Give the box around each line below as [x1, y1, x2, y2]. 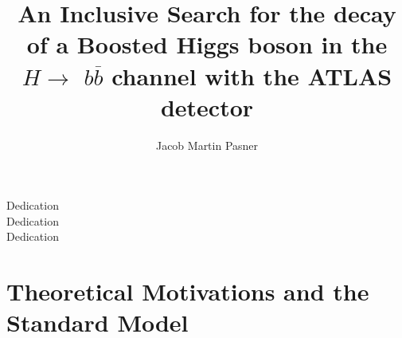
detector [160, 90, 254, 123]
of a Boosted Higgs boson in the [26, 28, 388, 61]
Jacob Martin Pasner [155, 136, 259, 153]
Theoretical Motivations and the [6, 275, 369, 308]
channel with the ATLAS [111, 59, 392, 92]
